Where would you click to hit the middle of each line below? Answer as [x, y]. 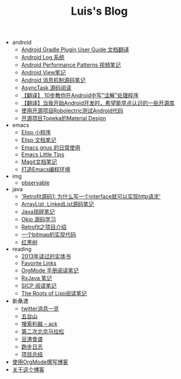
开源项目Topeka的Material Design [64, 118]
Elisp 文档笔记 [39, 140]
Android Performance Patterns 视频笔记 [71, 65]
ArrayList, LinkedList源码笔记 [58, 204]
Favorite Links [39, 263]
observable [35, 183]
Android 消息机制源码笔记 [53, 80]
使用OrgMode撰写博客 [40, 362]
